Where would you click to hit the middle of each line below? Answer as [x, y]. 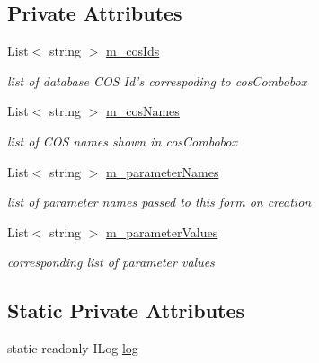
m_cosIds [133, 51]
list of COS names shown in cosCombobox [122, 141]
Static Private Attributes [126, 310]
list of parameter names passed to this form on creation [159, 202]
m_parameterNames [163, 171]
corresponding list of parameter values [111, 262]
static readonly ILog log [73, 348]
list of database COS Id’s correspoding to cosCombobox [157, 80]
